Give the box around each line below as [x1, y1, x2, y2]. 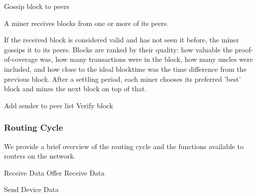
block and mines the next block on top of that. [4, 83, 147, 94]
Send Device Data [4, 184, 59, 195]
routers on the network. [4, 151, 76, 161]
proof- [235, 44, 254, 54]
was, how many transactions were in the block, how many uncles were [40, 54, 253, 64]
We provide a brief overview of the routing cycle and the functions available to [4, 141, 244, 151]
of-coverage [4, 54, 38, 64]
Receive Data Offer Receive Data [4, 167, 105, 178]
